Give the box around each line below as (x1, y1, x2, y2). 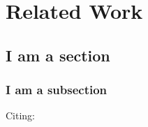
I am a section (6, 44, 110, 66)
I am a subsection (6, 81, 108, 98)
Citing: (6, 108, 36, 123)
